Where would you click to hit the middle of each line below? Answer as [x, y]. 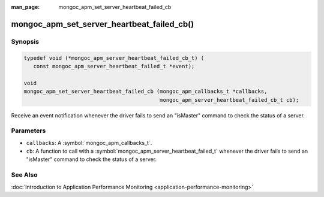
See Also [24, 175]
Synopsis [25, 41]
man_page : [25, 7]
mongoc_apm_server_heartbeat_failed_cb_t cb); [229, 100]
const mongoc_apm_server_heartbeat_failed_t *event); [114, 66]
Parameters [28, 131]
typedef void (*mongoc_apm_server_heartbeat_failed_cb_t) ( [114, 58]
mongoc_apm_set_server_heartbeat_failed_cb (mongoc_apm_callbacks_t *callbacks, [145, 92]
